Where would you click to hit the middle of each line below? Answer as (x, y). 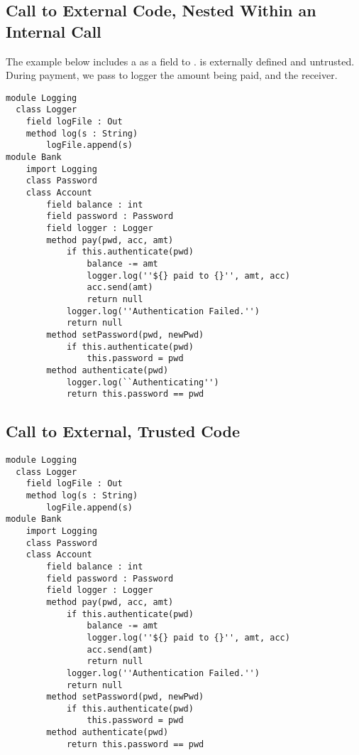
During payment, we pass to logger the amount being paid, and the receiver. (172, 75)
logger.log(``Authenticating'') (143, 382)
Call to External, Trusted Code (123, 431)
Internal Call (54, 31)
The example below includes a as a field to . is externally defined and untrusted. (180, 61)
